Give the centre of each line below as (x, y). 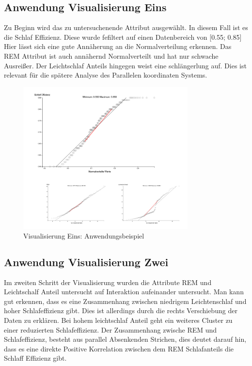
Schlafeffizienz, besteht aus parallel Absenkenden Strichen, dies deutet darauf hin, (125, 339)
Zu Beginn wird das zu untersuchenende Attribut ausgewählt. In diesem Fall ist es (126, 27)
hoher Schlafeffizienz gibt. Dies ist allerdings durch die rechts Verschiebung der (121, 310)
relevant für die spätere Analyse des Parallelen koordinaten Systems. (106, 75)
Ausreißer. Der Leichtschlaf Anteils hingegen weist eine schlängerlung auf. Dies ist (125, 65)
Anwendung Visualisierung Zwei (86, 262)
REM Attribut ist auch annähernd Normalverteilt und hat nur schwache (111, 56)
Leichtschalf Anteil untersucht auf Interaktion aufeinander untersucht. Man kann (124, 292)
